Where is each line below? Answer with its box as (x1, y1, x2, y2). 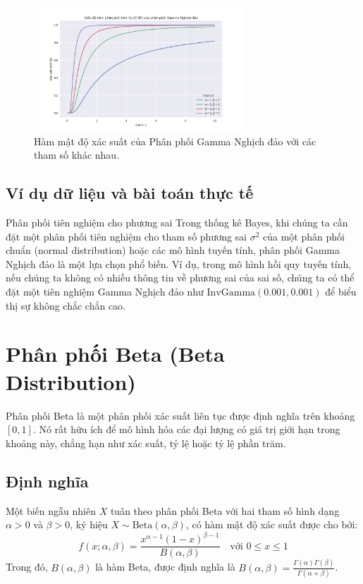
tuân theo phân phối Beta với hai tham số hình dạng (110, 503, 340, 518)
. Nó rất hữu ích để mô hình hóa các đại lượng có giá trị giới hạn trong (32, 422, 340, 437)
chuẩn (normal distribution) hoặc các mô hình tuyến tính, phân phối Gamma (6, 243, 340, 257)
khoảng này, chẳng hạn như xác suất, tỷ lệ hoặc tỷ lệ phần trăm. (6, 435, 286, 450)
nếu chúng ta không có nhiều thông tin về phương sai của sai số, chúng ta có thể (6, 270, 355, 285)
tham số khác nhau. (34, 147, 120, 162)
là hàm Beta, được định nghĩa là (95, 559, 235, 574)
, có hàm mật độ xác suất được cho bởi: (185, 517, 358, 532)
